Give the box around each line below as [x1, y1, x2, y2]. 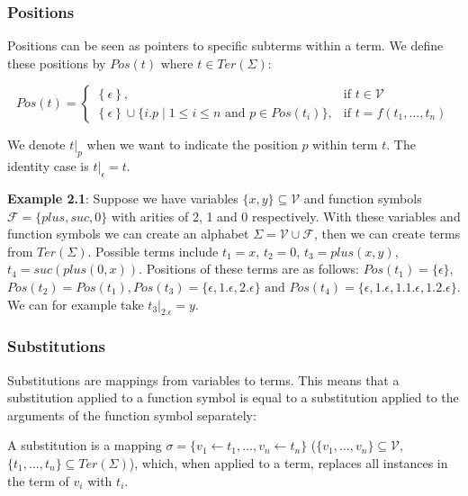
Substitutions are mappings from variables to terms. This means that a [7, 370, 400, 389]
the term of [7, 471, 69, 490]
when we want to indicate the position [86, 135, 298, 154]
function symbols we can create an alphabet [7, 224, 249, 243]
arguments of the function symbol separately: [7, 405, 256, 424]
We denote [7, 135, 66, 154]
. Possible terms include [87, 241, 219, 260]
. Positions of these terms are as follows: [139, 259, 359, 278]
